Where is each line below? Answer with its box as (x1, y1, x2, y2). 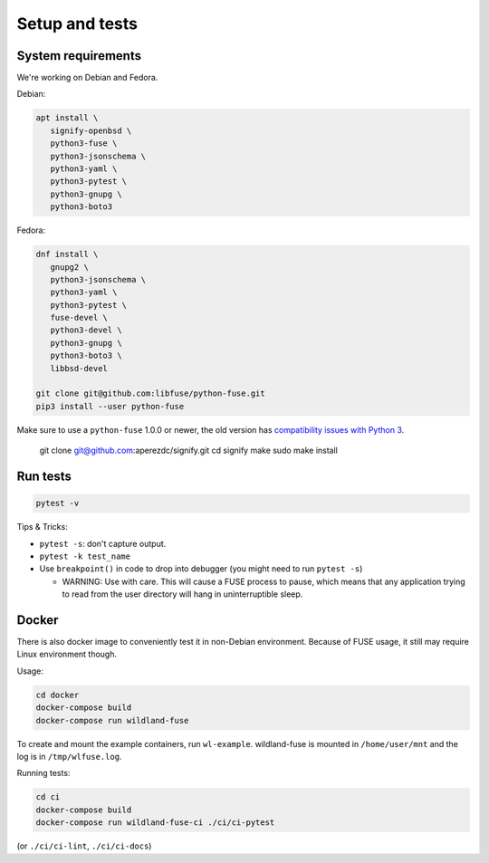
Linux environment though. (16, 648, 118, 660)
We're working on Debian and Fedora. (16, 72, 158, 83)
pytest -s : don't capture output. (39, 538, 167, 549)
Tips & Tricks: (16, 522, 68, 532)
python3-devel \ (50, 325, 122, 335)
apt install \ (35, 113, 99, 123)
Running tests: (16, 768, 71, 779)
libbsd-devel (50, 363, 109, 373)
